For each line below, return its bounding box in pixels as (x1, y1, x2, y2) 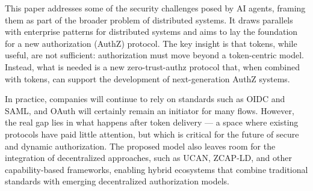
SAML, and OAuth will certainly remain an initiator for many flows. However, (5, 104, 294, 117)
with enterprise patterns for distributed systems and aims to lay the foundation (5, 25, 298, 38)
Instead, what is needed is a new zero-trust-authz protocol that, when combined (5, 60, 300, 73)
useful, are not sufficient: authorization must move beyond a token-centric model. (5, 49, 304, 61)
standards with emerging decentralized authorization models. (5, 175, 229, 187)
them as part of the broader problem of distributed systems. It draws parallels (5, 13, 293, 26)
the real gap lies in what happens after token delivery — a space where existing (5, 116, 299, 129)
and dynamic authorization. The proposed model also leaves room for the (5, 139, 276, 152)
